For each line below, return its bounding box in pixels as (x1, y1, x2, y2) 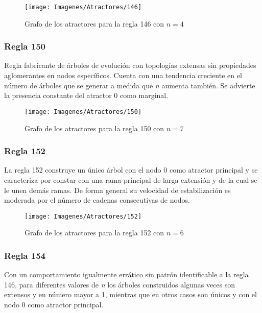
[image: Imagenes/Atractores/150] (25, 108, 142, 115)
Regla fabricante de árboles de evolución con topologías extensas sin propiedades (4, 60, 256, 70)
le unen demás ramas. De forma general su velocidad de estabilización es (4, 184, 231, 195)
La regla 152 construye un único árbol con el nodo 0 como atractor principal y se (4, 164, 258, 175)
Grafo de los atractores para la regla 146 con (25, 18, 164, 29)
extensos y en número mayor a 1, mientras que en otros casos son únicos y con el (4, 289, 257, 300)
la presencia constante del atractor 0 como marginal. (4, 90, 169, 101)
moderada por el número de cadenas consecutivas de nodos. (4, 195, 190, 205)
